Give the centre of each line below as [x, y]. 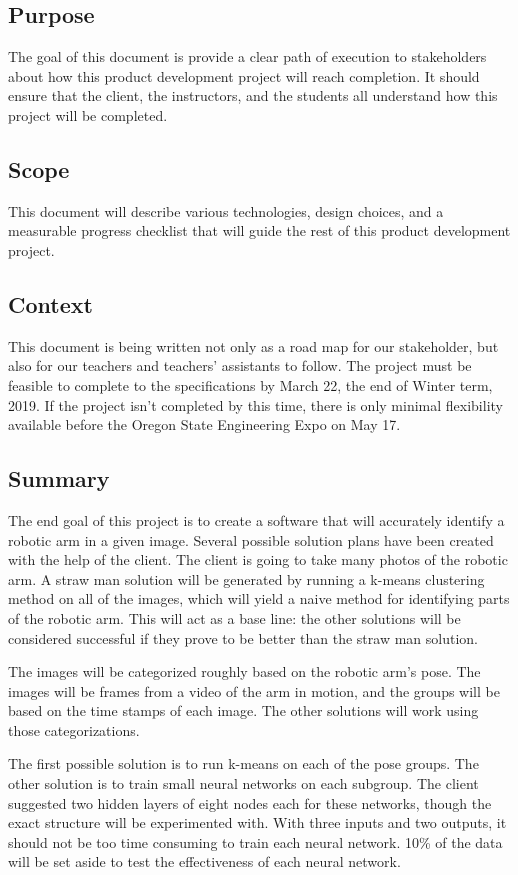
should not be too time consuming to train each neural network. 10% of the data [255, 841]
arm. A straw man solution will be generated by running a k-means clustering [246, 578]
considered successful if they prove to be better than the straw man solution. [243, 637]
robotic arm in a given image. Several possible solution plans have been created [251, 539]
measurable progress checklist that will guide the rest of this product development [259, 230]
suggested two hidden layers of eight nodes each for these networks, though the [250, 802]
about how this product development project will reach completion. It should [244, 75]
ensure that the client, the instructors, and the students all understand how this [253, 95]
